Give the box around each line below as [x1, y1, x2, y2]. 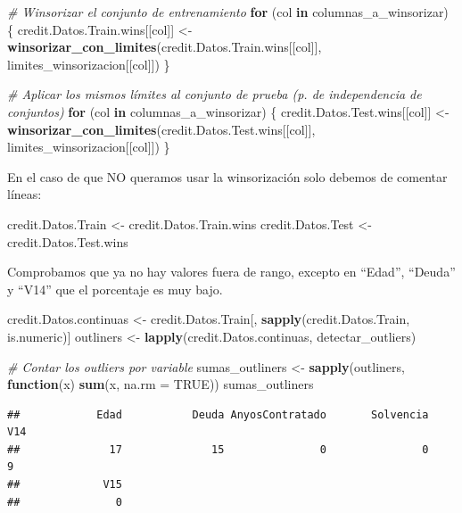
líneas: [7, 185, 42, 203]
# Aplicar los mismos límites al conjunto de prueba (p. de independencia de [7, 85, 422, 103]
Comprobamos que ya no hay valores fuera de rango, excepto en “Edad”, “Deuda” [7, 262, 456, 281]
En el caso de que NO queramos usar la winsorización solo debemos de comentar [7, 167, 448, 186]
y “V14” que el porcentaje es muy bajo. [7, 279, 223, 298]
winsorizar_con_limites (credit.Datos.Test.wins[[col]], [7, 120, 316, 138]
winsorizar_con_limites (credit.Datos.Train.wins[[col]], [7, 37, 322, 56]
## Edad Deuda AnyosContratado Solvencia [7, 408, 429, 421]
